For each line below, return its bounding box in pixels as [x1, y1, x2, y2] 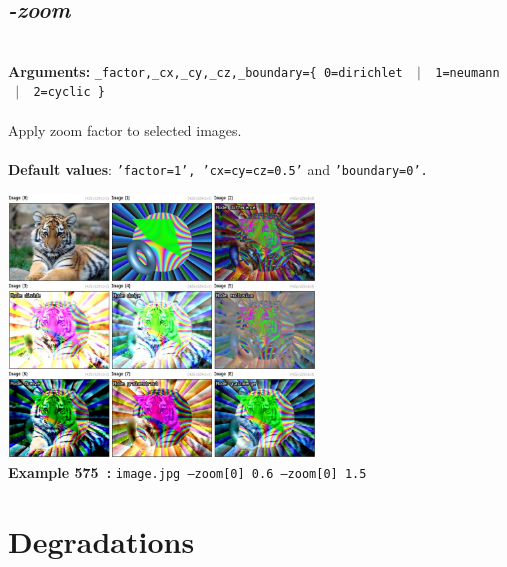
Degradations [8, 520, 195, 561]
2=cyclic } [33, 85, 105, 100]
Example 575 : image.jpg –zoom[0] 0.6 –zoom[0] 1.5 [8, 461, 367, 482]
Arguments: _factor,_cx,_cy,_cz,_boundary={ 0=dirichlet [8, 60, 403, 81]
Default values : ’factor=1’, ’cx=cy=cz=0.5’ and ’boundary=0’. [8, 158, 428, 179]
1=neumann [435, 65, 500, 80]
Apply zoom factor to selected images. [8, 119, 242, 140]
